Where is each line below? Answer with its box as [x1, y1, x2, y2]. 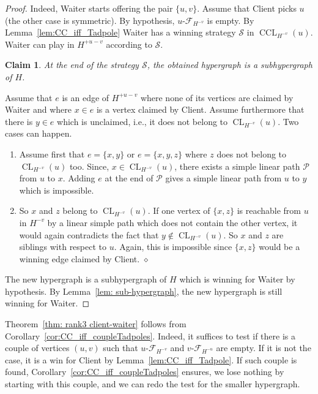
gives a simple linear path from [165, 172, 282, 184]
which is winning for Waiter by [179, 273, 295, 286]
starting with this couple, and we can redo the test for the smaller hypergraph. [5, 377, 300, 390]
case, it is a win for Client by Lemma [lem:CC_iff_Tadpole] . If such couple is [5, 353, 297, 366]
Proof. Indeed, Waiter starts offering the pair [5, 2, 173, 14]
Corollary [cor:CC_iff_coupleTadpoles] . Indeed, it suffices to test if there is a [5, 329, 295, 342]
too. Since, [69, 159, 109, 172]
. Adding [62, 172, 95, 184]
